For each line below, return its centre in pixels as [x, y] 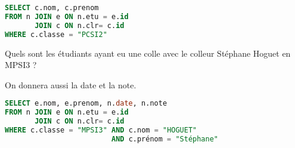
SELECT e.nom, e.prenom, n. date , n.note [86, 104]
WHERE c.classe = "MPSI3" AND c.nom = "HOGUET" [101, 130]
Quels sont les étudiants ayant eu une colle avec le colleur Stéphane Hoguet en [148, 53]
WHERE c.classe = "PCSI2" [56, 34]
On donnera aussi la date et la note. [71, 84]
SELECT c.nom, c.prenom [52, 8]
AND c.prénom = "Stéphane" [164, 139]
